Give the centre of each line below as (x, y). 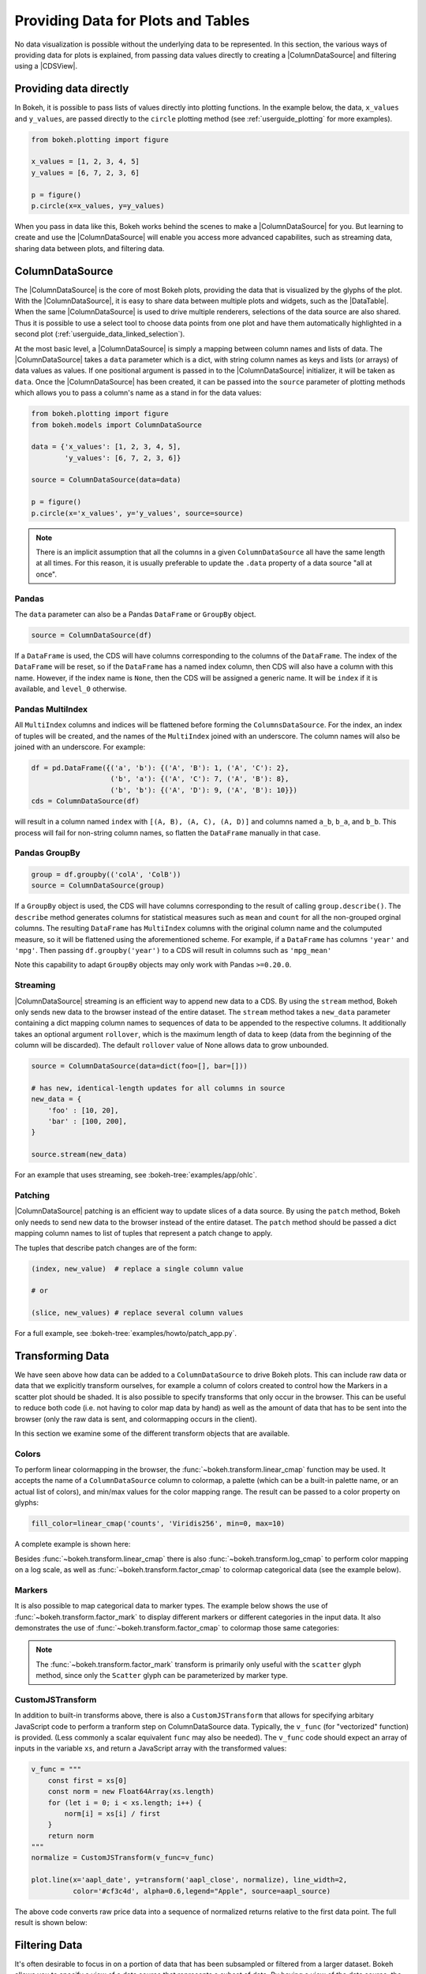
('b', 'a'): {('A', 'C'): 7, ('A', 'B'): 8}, (200, 779)
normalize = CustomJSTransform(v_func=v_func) (123, 1858)
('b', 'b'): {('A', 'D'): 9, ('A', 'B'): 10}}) (204, 790)
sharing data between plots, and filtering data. (90, 248)
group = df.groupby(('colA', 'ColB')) (106, 875)
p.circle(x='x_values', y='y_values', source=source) (137, 513)
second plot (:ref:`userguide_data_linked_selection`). (100, 334)
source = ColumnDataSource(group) (98, 886)
